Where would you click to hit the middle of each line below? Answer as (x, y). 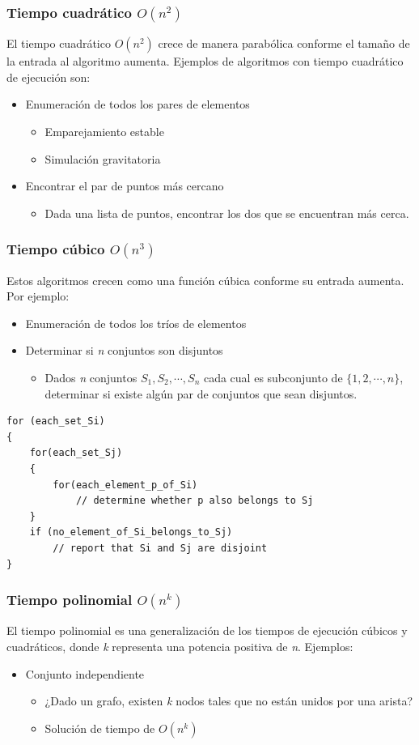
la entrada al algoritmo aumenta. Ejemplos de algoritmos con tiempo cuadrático (205, 61)
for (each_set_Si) (56, 421)
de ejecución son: (49, 77)
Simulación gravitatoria (103, 158)
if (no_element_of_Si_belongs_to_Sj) (131, 532)
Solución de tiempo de (100, 728)
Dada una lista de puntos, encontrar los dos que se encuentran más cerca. (227, 213)
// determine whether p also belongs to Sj (195, 501)
